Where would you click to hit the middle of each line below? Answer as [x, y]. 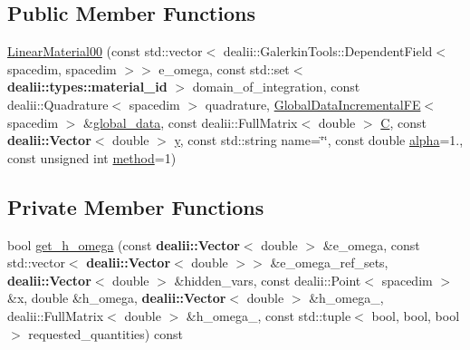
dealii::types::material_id [87, 87]
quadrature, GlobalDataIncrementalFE [313, 104]
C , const [403, 122]
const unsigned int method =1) [92, 157]
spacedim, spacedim [62, 68]
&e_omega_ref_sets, [329, 262]
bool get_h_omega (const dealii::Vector [124, 244]
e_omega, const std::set [224, 68]
